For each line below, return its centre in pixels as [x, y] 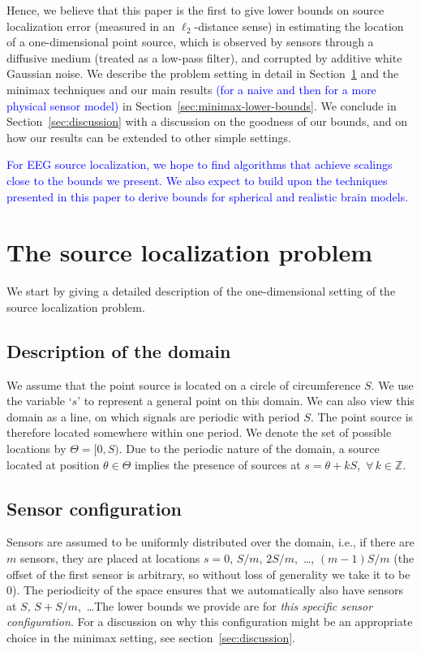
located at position [53, 464]
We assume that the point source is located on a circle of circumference [184, 384]
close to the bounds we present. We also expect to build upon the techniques [197, 180]
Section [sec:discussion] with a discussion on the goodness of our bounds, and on [207, 121]
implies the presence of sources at [218, 464]
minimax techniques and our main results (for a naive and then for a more [191, 89]
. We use [392, 384]
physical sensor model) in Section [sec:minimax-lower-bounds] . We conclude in [202, 105]
